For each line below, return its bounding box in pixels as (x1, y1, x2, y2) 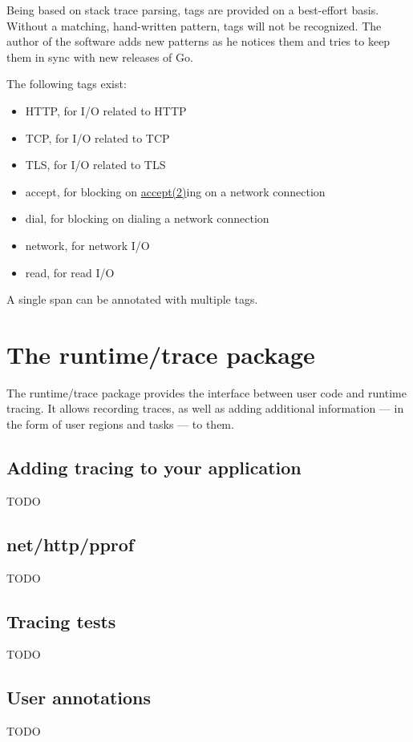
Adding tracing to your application (6, 455, 302, 480)
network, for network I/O (25, 236, 150, 253)
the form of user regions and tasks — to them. (6, 416, 234, 433)
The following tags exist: (6, 75, 127, 92)
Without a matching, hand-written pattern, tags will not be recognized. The (6, 17, 382, 34)
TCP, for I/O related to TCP (25, 129, 170, 146)
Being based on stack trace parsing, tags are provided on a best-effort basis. (6, 2, 379, 18)
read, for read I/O (25, 264, 115, 280)
